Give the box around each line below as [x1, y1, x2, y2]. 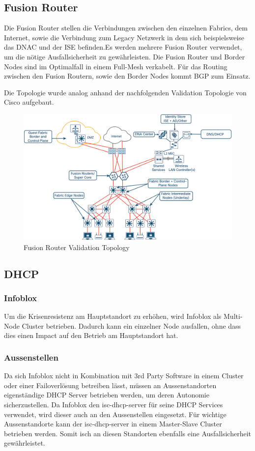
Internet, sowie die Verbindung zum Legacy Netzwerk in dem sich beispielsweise [4, 32, 245, 42]
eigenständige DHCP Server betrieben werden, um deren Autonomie [4, 390, 209, 400]
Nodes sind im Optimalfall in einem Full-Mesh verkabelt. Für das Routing [4, 61, 227, 71]
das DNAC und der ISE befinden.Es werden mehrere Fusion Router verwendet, [4, 42, 242, 52]
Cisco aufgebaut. [4, 97, 54, 107]
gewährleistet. [4, 438, 45, 448]
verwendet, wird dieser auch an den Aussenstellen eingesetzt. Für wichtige [4, 409, 227, 419]
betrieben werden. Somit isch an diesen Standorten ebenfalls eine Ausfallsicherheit [4, 428, 252, 438]
